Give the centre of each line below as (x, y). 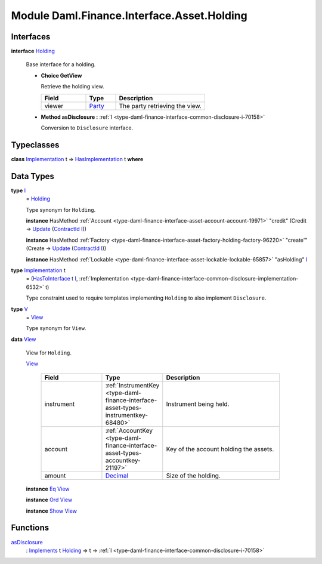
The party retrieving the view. (160, 106)
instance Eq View (48, 489)
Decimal (117, 476)
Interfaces (31, 37)
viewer (54, 106)
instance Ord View (49, 500)
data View (24, 339)
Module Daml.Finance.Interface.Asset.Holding (129, 16)
